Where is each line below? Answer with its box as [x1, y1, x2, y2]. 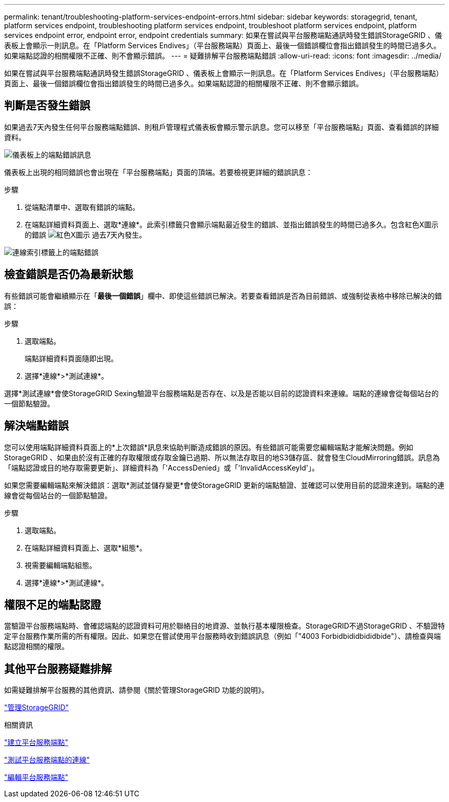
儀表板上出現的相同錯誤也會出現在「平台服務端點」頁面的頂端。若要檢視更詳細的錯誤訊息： [4, 167, 313, 177]
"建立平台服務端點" [4, 738, 69, 747]
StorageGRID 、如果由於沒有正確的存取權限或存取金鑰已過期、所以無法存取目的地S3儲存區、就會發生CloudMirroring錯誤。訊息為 [4, 453, 440, 462]
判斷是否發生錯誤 [4, 99, 90, 112]
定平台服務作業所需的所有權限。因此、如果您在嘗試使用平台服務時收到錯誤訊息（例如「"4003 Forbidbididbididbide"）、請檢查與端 [4, 632, 441, 641]
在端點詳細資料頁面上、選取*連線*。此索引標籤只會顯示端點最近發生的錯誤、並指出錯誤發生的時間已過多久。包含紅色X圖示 [25, 220, 439, 229]
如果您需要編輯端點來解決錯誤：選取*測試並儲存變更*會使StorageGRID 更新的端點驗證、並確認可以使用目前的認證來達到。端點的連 [4, 480, 444, 490]
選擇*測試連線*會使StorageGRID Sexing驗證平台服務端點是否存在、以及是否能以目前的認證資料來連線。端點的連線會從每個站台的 [4, 388, 439, 398]
